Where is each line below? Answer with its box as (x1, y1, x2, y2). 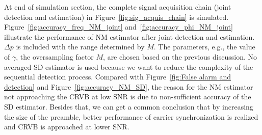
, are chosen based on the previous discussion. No (103, 51, 257, 62)
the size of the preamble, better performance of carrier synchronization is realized (4, 111, 258, 122)
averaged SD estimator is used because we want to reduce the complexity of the (4, 61, 253, 72)
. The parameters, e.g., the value (153, 41, 255, 52)
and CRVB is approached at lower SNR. (4, 121, 129, 132)
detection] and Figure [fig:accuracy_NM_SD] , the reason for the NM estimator (4, 81, 253, 92)
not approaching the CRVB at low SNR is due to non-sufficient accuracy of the (4, 91, 251, 102)
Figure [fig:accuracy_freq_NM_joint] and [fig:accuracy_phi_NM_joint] (4, 21, 233, 32)
